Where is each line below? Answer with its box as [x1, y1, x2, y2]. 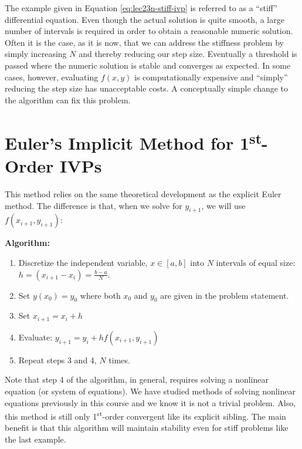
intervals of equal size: [216, 256, 296, 268]
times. [108, 353, 130, 366]
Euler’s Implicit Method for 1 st [5, 128, 262, 154]
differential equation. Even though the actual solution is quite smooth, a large [5, 13, 284, 25]
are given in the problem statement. [160, 289, 289, 301]
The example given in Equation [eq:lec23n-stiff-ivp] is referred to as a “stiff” [5, 2, 277, 13]
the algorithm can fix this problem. [5, 93, 131, 106]
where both [80, 289, 121, 301]
